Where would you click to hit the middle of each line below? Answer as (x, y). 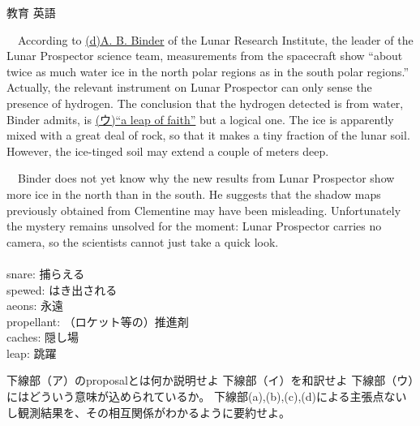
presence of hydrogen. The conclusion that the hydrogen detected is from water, (205, 103)
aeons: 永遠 (35, 306)
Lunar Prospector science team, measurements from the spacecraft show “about (205, 56)
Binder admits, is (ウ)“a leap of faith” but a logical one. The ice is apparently (200, 119)
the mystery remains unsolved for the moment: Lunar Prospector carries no (194, 226)
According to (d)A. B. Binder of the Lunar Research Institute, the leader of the (215, 39)
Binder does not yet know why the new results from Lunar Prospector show (206, 178)
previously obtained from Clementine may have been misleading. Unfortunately (204, 210)
